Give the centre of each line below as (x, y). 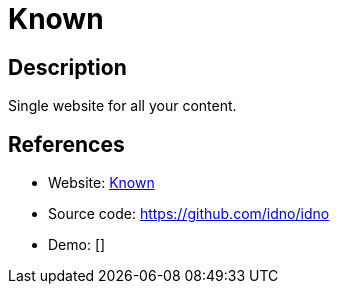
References (66, 144)
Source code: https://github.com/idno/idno (189, 214)
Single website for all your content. (122, 106)
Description (67, 67)
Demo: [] (77, 245)
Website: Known (101, 183)
